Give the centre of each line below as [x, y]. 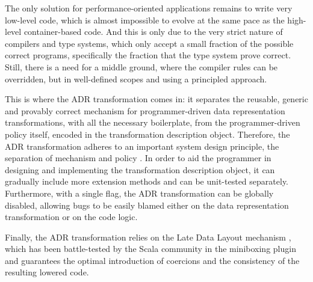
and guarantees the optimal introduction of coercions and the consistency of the [152, 260]
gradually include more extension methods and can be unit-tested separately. [147, 181]
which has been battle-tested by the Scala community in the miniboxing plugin [150, 249]
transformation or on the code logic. [71, 217]
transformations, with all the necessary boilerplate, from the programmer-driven [153, 122]
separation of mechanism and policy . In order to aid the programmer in [138, 158]
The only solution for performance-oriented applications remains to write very [149, 8]
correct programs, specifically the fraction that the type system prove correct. [148, 55]
